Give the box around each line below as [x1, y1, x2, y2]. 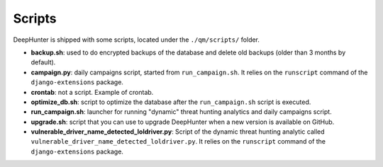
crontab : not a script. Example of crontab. [30, 88, 154, 96]
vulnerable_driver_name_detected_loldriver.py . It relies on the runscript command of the [30, 137, 326, 146]
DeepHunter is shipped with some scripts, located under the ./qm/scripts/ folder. [13, 35, 260, 44]
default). [30, 58, 56, 67]
